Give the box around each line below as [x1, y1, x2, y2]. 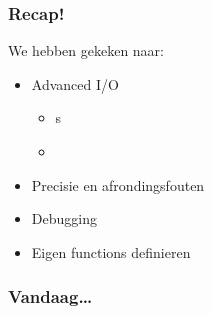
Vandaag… [8, 284, 93, 309]
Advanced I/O [31, 73, 119, 94]
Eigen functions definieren [31, 241, 191, 262]
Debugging [31, 208, 97, 229]
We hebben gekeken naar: [8, 40, 164, 61]
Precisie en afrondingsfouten [31, 174, 205, 195]
